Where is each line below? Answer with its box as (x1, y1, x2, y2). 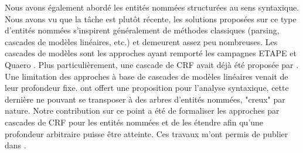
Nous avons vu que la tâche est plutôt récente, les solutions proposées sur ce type (5, 12, 297, 25)
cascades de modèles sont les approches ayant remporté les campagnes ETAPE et (5, 47, 297, 59)
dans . (5, 139, 26, 151)
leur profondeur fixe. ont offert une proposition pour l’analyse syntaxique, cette (5, 81, 289, 94)
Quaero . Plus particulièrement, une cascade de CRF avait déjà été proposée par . (5, 58, 299, 70)
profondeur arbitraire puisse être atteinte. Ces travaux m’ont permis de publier (5, 127, 288, 140)
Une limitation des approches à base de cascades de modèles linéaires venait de (5, 70, 288, 82)
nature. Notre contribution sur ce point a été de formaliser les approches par (5, 104, 280, 117)
